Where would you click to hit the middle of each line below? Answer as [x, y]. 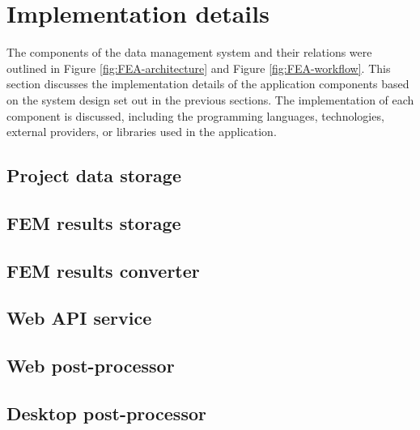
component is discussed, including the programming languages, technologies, [195, 115]
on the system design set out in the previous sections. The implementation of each [210, 99]
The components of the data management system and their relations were [189, 52]
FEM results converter [103, 270]
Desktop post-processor [106, 413]
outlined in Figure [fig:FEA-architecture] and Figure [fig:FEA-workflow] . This [199, 68]
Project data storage [94, 175]
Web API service [79, 318]
